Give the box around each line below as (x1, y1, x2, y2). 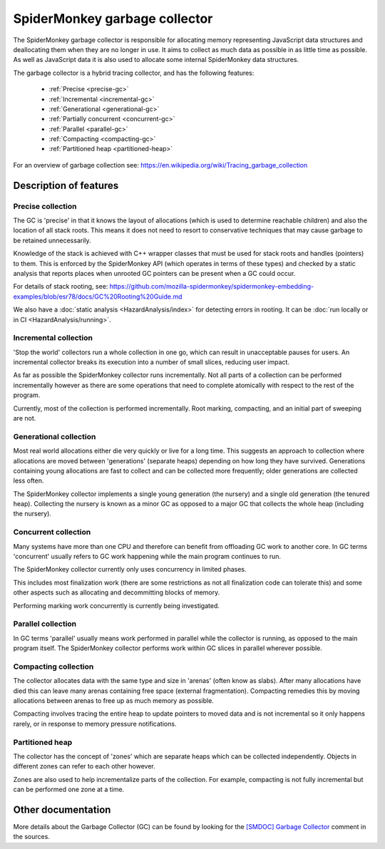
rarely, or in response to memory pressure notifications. (13, 719, 177, 728)
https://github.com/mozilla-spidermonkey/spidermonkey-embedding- (109, 282, 314, 291)
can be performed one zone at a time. (13, 785, 125, 794)
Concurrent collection (13, 528, 91, 537)
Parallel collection (13, 619, 77, 629)
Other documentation (13, 803, 111, 815)
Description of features (13, 179, 119, 192)
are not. (13, 414, 36, 422)
